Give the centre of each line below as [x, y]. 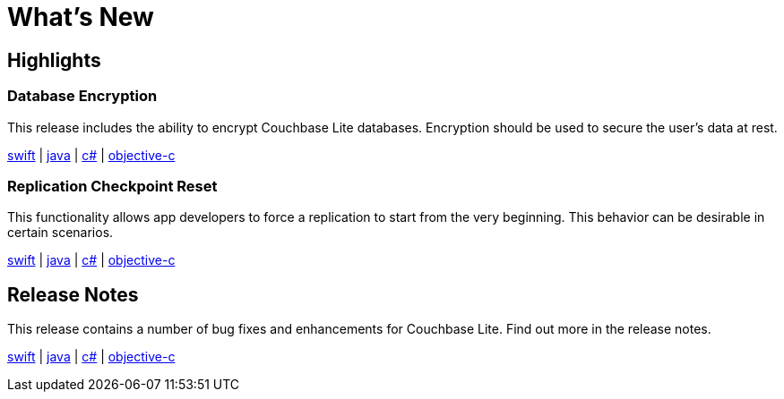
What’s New [81, 17]
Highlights [54, 60]
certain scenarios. [60, 233]
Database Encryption [82, 96]
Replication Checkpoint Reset [112, 186]
